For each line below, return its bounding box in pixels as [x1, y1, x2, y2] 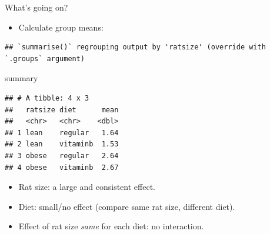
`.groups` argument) [5, 54, 85, 63]
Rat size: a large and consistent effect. [18, 180, 155, 193]
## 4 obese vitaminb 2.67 [5, 163, 119, 172]
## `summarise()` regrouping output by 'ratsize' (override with [5, 43, 266, 52]
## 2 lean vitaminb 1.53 [5, 140, 119, 149]
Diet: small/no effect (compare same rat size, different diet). [18, 200, 235, 212]
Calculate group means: [18, 21, 104, 33]
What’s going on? [5, 1, 68, 13]
